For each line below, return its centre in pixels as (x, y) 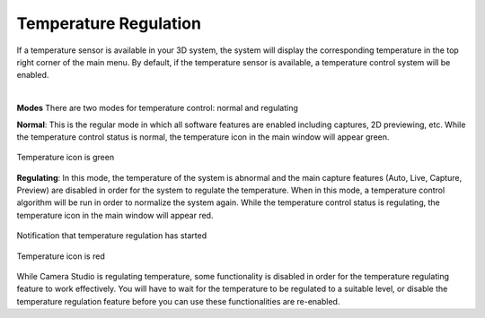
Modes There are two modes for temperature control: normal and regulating (157, 108)
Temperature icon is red (61, 256)
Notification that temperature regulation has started (111, 236)
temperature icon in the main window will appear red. (115, 215)
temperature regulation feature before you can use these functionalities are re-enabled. (178, 301)
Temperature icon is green (66, 158)
